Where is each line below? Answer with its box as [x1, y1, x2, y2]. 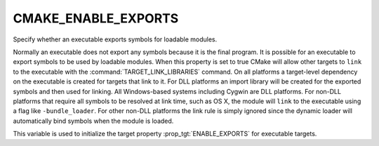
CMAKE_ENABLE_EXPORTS [13, 11, 179, 26]
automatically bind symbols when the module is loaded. [13, 117, 174, 125]
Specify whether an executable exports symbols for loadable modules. [13, 35, 218, 44]
